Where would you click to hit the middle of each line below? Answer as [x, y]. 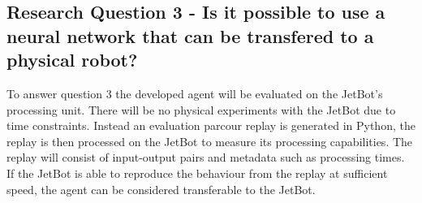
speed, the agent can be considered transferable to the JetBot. [161, 189]
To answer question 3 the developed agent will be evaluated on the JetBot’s [195, 93]
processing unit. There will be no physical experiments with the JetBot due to [201, 109]
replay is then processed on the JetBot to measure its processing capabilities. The [210, 141]
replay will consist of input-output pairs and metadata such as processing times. [206, 157]
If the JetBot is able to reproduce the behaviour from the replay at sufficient [197, 173]
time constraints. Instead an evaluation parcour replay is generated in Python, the [211, 125]
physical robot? [72, 60]
